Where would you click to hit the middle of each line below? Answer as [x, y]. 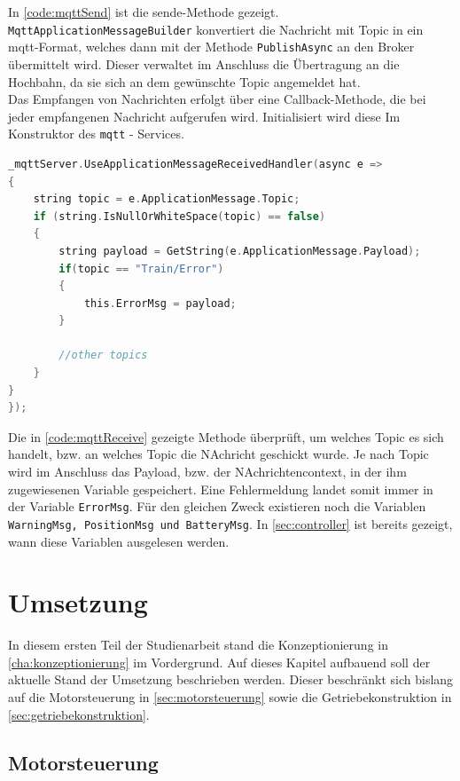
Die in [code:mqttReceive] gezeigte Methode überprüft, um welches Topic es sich [226, 436]
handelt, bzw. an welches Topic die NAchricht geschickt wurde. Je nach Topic [218, 454]
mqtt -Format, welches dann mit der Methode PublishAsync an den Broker [211, 47]
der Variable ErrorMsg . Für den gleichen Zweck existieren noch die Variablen [217, 506]
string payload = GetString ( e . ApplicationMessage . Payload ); [240, 251]
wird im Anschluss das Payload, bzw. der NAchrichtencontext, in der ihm [207, 472]
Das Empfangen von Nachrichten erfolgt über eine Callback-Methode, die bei [217, 99]
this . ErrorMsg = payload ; [160, 303]
